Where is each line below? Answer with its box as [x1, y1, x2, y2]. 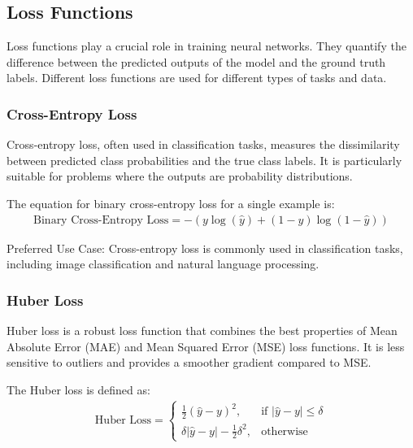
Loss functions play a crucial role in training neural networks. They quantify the [7, 37, 406, 54]
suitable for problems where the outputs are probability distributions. [7, 167, 353, 185]
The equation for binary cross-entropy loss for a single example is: [7, 194, 335, 211]
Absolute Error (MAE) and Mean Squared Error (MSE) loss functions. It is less [7, 337, 405, 354]
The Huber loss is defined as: [7, 381, 150, 398]
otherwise [261, 425, 308, 437]
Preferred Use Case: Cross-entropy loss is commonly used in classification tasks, [7, 239, 403, 256]
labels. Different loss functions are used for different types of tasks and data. [7, 69, 387, 86]
